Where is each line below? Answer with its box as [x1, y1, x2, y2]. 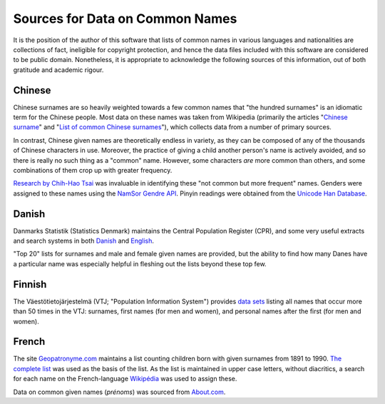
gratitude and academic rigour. [13, 65, 104, 74]
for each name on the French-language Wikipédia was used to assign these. [13, 375, 237, 383]
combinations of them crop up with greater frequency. [13, 166, 173, 174]
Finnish [13, 278, 47, 291]
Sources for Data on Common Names [13, 11, 237, 26]
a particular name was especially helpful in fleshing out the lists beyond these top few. [13, 259, 267, 268]
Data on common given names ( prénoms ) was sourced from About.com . [13, 388, 226, 396]
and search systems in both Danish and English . [13, 236, 155, 246]
